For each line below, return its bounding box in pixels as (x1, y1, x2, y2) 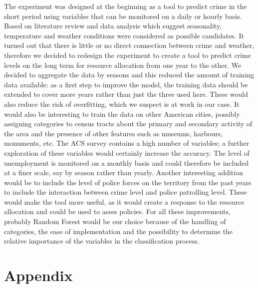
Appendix (4, 265, 73, 286)
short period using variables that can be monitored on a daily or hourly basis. (4, 10, 242, 21)
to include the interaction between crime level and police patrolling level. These (4, 187, 247, 197)
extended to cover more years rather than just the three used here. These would (4, 89, 248, 99)
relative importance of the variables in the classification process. (4, 236, 200, 246)
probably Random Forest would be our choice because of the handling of (4, 216, 226, 227)
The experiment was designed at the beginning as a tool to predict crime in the (4, 1, 247, 11)
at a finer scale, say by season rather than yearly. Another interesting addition (4, 167, 243, 178)
